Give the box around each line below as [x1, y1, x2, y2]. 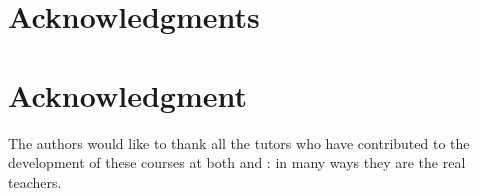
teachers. [8, 171, 62, 192]
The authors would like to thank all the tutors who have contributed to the [8, 132, 470, 153]
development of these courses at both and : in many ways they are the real [8, 152, 466, 173]
